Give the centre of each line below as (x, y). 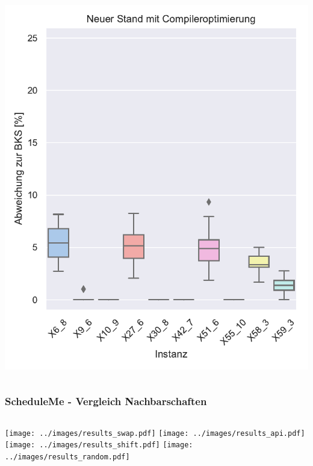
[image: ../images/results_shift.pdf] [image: (99, 445)
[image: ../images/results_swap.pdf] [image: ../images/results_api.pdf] (155, 433)
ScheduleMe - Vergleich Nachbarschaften (106, 401)
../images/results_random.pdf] (67, 457)
